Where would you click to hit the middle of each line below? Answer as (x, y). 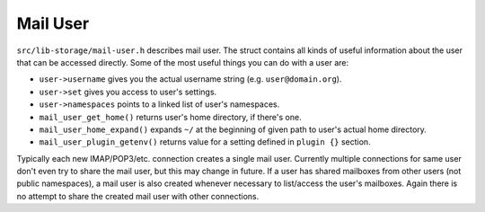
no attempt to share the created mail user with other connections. (138, 196)
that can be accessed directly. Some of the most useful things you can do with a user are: (183, 62)
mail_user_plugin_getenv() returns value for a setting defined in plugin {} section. (205, 142)
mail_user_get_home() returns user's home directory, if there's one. (170, 117)
